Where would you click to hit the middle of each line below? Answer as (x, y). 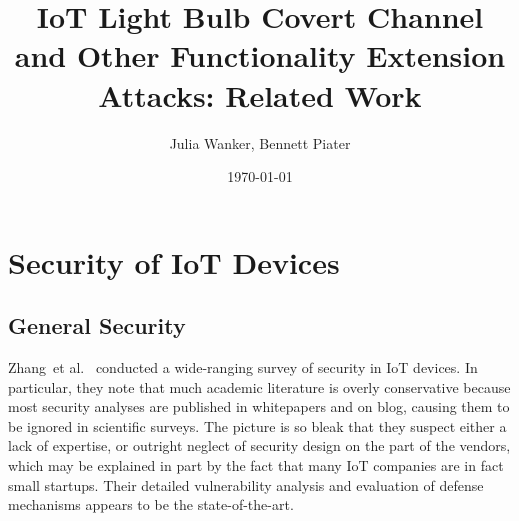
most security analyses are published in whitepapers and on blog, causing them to (259, 406)
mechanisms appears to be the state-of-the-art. (151, 504)
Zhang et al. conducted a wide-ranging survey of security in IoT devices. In (243, 367)
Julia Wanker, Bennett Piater (260, 142)
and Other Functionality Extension (260, 55)
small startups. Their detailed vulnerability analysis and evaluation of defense (246, 484)
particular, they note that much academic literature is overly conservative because (259, 386)
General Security (97, 325)
